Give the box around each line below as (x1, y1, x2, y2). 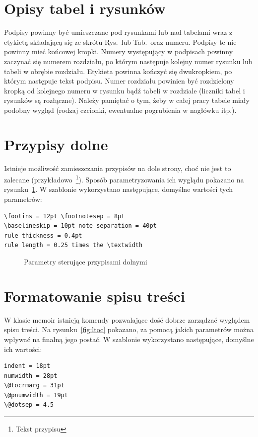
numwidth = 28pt (4, 372, 58, 379)
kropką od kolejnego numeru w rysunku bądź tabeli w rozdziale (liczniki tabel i (4, 85, 245, 95)
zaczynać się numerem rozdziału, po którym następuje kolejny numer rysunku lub (4, 56, 253, 66)
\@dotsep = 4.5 (4, 401, 54, 409)
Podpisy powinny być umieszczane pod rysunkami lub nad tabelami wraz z (4, 27, 233, 37)
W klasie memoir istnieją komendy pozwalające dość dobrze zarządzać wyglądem (4, 314, 250, 325)
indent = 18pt (4, 362, 51, 370)
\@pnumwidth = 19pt (4, 391, 68, 399)
